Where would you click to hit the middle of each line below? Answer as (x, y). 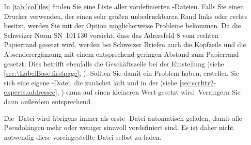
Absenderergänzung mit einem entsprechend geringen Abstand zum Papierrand (121, 54)
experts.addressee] (31, 92)
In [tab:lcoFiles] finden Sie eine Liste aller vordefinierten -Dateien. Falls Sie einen (124, 6)
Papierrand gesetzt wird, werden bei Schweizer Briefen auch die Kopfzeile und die (125, 44)
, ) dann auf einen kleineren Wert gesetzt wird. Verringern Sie (149, 92)
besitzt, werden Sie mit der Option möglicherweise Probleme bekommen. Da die (123, 25)
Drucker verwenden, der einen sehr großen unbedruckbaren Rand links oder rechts (126, 16)
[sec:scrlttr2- (198, 82)
